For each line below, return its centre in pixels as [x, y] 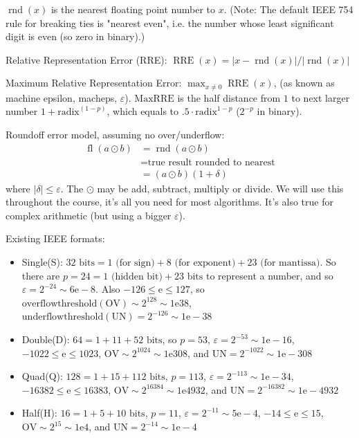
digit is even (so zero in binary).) [75, 36]
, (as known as [304, 83]
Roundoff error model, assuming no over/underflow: [115, 135]
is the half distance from [229, 97]
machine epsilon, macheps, [62, 97]
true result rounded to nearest [211, 162]
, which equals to [143, 111]
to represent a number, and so [269, 275]
